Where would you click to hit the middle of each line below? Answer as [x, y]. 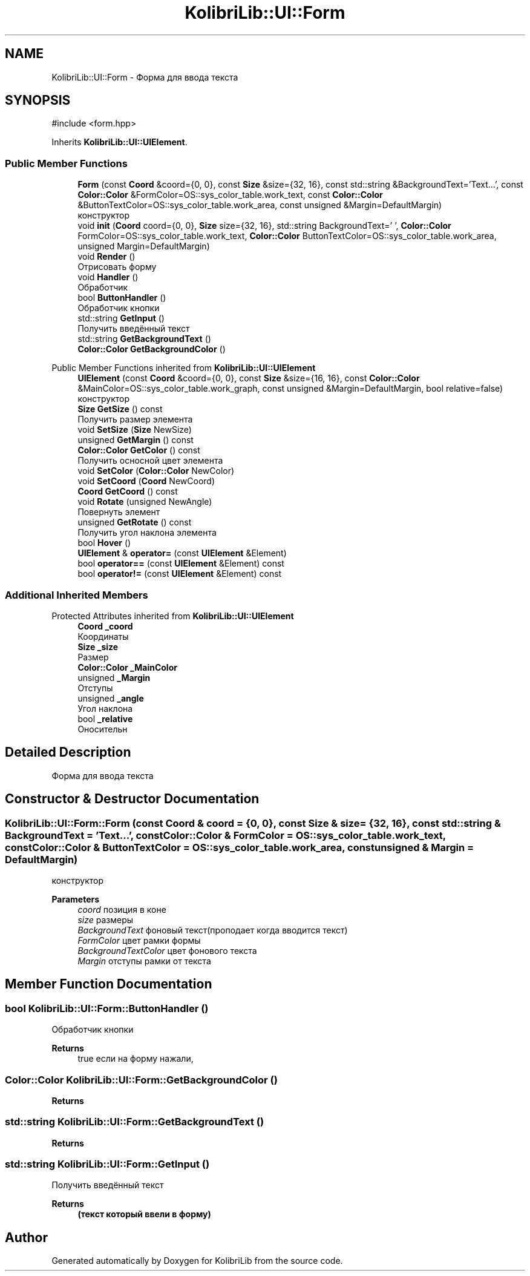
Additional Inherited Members [77, 595]
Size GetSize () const [120, 409]
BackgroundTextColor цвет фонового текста [167, 951]
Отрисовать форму [117, 267]
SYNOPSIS [38, 100]
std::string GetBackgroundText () [144, 339]
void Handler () [108, 277]
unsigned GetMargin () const [136, 440]
